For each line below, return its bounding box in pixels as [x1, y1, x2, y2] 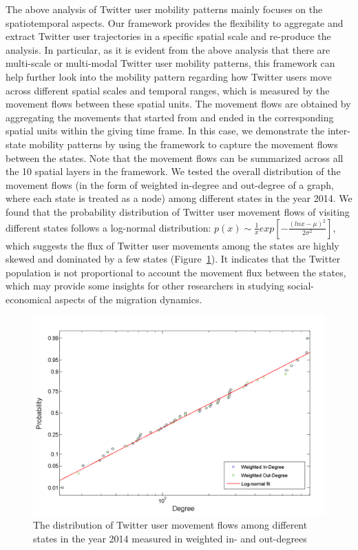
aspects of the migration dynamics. [54, 292, 202, 306]
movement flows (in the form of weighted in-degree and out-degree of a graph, [6, 177, 334, 192]
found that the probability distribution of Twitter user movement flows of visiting [6, 204, 350, 218]
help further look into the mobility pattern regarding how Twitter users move [6, 69, 332, 83]
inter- [327, 123, 350, 138]
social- [287, 278, 314, 293]
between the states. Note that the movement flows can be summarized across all [6, 150, 344, 165]
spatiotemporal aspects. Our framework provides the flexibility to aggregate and [6, 15, 344, 30]
